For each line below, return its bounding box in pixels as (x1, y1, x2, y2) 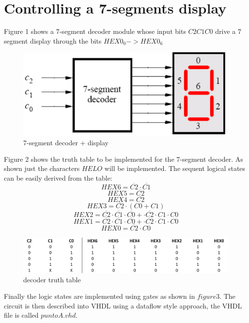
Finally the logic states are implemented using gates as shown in (4, 291, 195, 301)
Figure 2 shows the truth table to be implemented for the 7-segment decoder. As (4, 154, 243, 164)
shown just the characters (4, 163, 80, 173)
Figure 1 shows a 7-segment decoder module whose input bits (4, 26, 186, 36)
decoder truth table (23, 275, 81, 285)
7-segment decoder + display (23, 138, 109, 148)
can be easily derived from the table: (4, 172, 112, 183)
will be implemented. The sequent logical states (104, 163, 246, 173)
